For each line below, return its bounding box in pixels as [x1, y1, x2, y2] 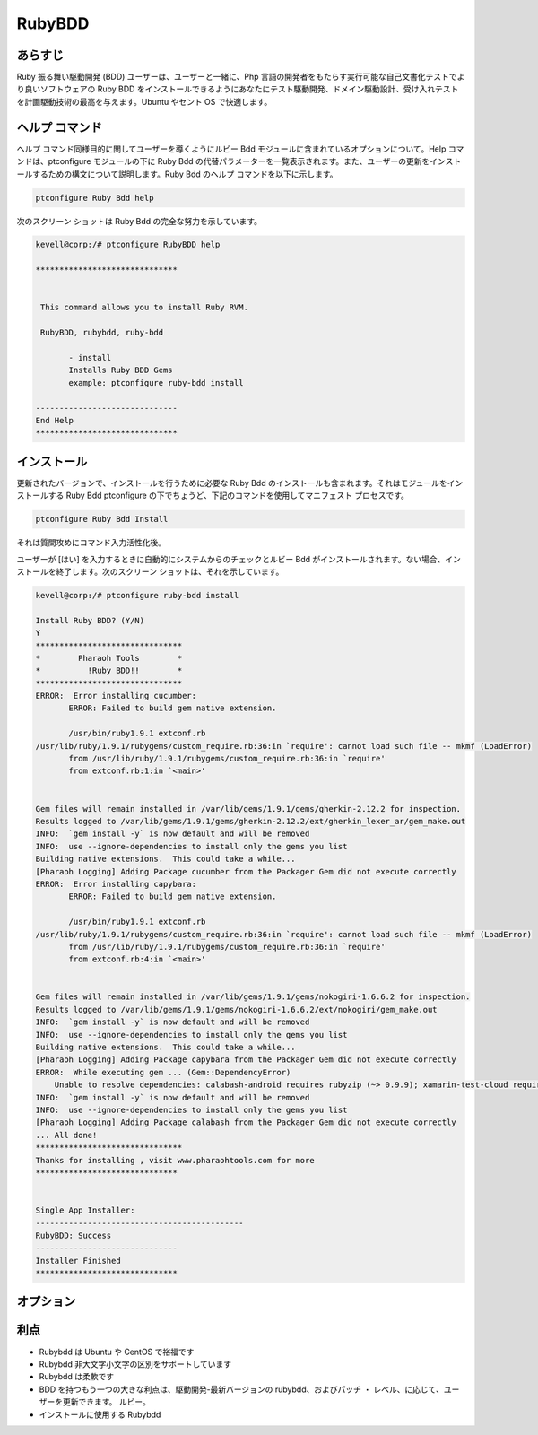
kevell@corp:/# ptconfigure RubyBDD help [35, 239, 221, 250]
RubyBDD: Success [35, 1230, 112, 1240]
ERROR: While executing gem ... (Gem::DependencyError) [35, 1067, 291, 1077]
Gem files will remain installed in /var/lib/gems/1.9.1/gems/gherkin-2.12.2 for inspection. [35, 804, 462, 813]
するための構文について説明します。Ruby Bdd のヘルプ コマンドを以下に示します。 [31, 169, 338, 179]
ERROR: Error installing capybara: [35, 879, 197, 889]
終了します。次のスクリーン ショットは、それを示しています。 [55, 566, 284, 577]
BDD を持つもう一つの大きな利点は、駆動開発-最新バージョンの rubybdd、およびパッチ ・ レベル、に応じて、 [39, 1384, 444, 1395]
